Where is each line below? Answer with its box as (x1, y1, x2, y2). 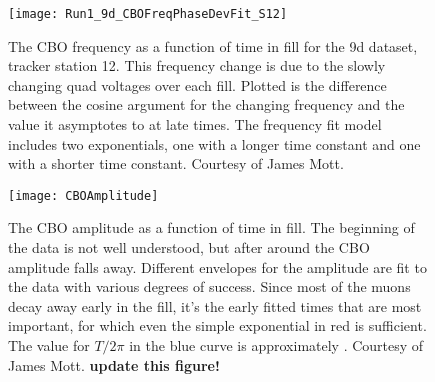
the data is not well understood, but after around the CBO (8, 237, 370, 258)
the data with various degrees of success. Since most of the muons (8, 276, 411, 297)
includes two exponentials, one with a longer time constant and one (8, 133, 421, 154)
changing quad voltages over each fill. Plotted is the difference (8, 74, 387, 95)
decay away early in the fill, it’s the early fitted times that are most (8, 295, 422, 316)
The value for (8, 335, 90, 356)
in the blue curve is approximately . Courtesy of (129, 335, 424, 356)
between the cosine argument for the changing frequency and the (8, 94, 405, 115)
